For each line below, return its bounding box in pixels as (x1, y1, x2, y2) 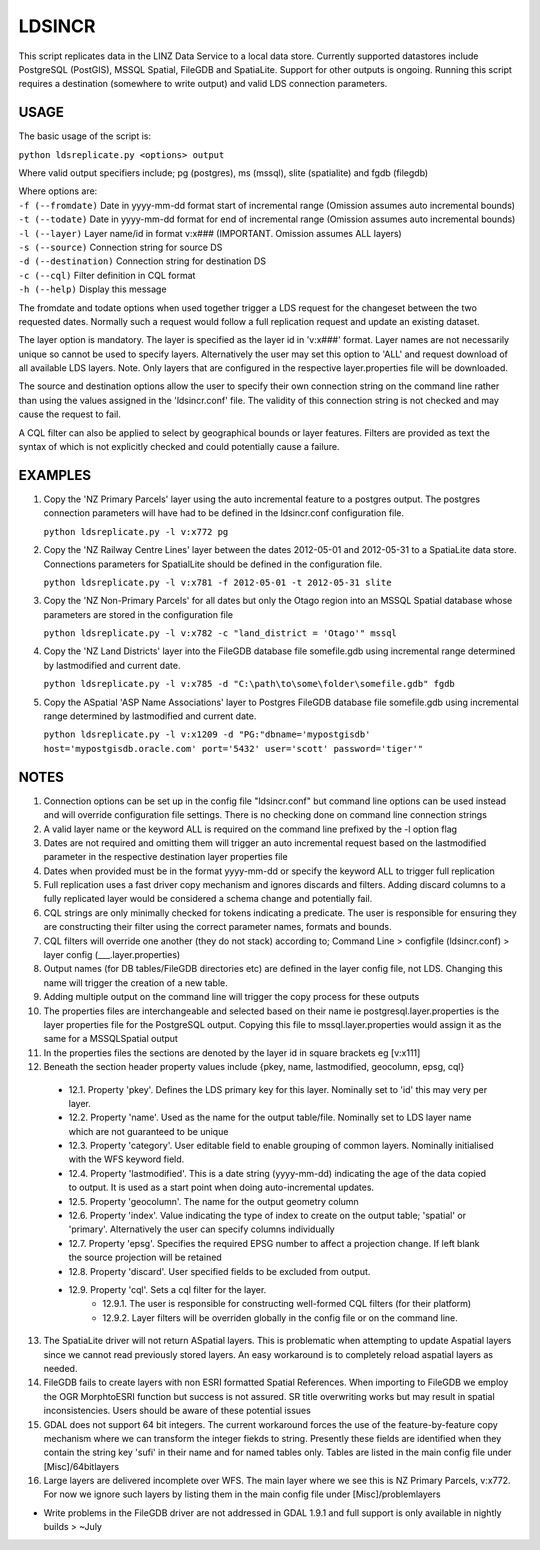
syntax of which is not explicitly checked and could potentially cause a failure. (18, 441, 340, 453)
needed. (43, 1362, 78, 1374)
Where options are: (18, 185, 98, 197)
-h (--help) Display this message (18, 283, 167, 295)
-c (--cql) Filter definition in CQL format (18, 269, 196, 281)
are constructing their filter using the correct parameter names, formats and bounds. (43, 921, 392, 933)
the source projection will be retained (68, 1251, 222, 1264)
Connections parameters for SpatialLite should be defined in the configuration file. (43, 558, 383, 570)
